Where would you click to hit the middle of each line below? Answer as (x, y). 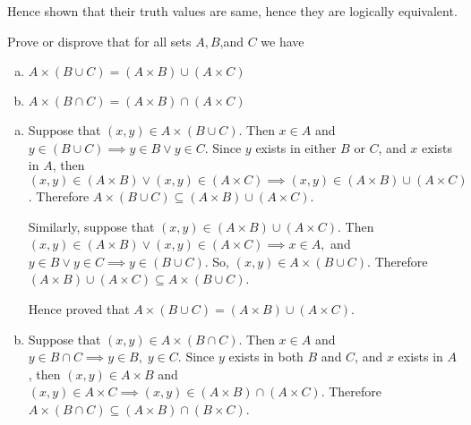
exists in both (266, 357)
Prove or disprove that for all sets (99, 41)
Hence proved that (79, 308)
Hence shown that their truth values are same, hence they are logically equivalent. (232, 11)
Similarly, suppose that (91, 226)
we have (283, 41)
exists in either (296, 147)
